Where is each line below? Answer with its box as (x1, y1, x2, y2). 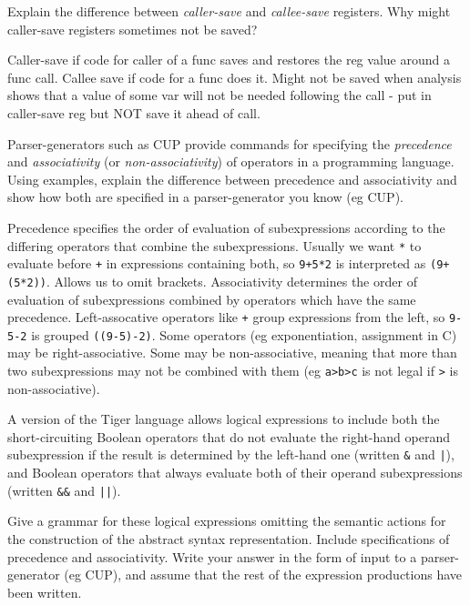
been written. (7, 582, 82, 601)
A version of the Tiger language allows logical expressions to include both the (7, 409, 440, 429)
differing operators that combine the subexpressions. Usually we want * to (7, 236, 422, 255)
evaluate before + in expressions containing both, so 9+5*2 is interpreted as (7, 254, 426, 273)
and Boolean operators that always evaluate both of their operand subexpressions (7, 463, 463, 482)
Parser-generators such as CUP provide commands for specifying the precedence (7, 134, 452, 153)
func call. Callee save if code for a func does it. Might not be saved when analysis (7, 67, 462, 86)
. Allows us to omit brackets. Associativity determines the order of (46, 271, 417, 290)
